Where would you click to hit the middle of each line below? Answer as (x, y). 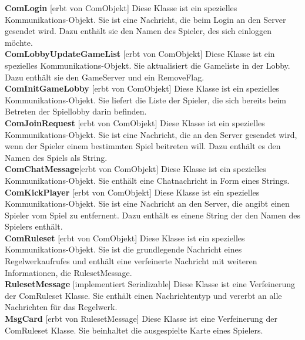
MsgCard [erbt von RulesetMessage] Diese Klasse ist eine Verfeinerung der (141, 319)
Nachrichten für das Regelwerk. (61, 307)
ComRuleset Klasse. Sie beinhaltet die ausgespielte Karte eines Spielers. (134, 330)
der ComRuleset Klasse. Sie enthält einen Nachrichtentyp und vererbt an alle (143, 295)
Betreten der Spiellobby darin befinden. (76, 111)
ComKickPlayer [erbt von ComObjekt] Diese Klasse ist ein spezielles (132, 192)
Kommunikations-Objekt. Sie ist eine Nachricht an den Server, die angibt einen (147, 203)
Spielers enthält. (34, 226)
